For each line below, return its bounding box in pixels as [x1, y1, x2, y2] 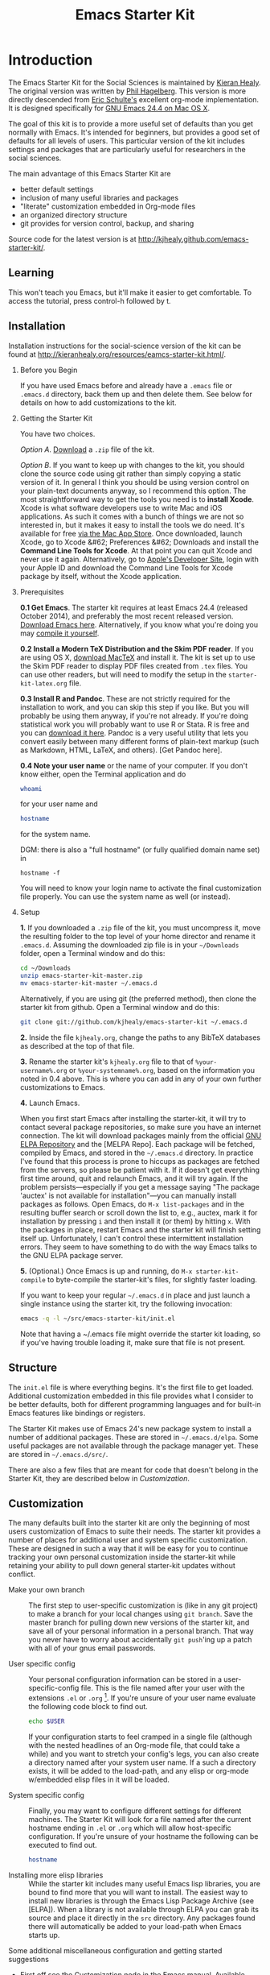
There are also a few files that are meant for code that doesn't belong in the [8, 1464, 259, 1475]
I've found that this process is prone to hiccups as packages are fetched [19, 1156, 260, 1166]
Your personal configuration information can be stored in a [28, 1675, 223, 1684]
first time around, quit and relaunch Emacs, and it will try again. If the [19, 1174, 248, 1183]
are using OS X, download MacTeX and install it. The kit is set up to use [19, 652, 256, 662]
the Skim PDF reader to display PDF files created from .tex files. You [19, 660, 247, 670]
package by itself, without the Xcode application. [19, 571, 182, 581]
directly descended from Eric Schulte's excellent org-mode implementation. [8, 94, 260, 104]
